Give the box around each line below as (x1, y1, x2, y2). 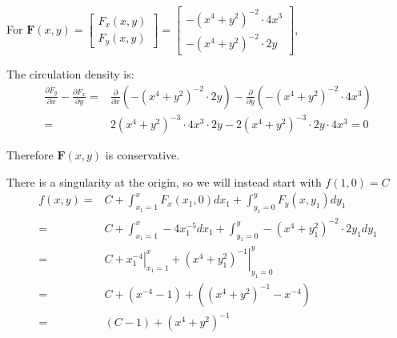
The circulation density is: (6, 66, 134, 82)
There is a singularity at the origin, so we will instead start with (6, 173, 322, 190)
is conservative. (105, 147, 180, 163)
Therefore (6, 147, 54, 163)
